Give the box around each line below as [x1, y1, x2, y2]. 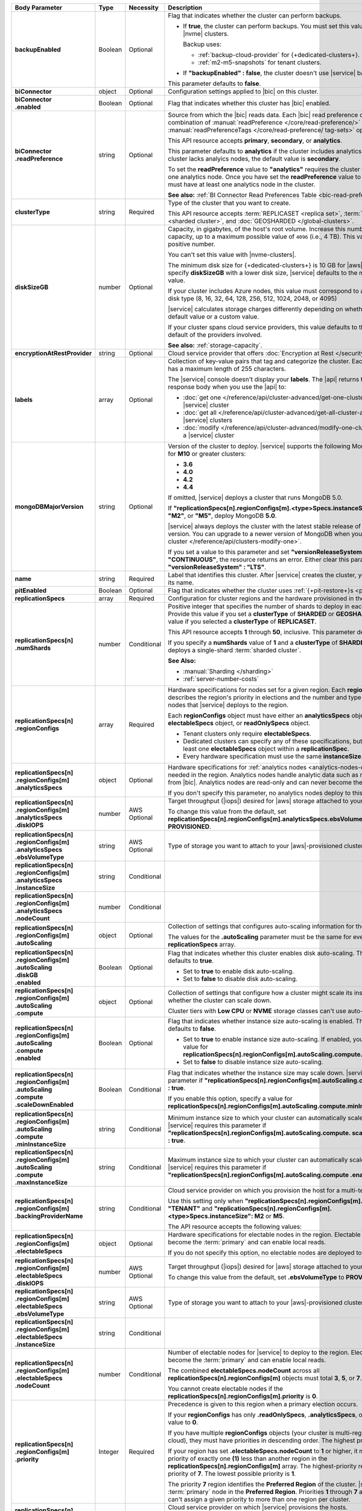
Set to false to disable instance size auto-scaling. [183, 1058, 323, 1066]
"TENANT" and [168, 1205, 213, 1212]
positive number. [168, 240, 215, 248]
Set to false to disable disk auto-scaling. [183, 975, 298, 983]
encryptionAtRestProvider [14, 349, 92, 357]
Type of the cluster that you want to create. [168, 199, 291, 207]
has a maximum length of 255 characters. [168, 364, 287, 373]
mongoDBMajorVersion [14, 502, 84, 511]
